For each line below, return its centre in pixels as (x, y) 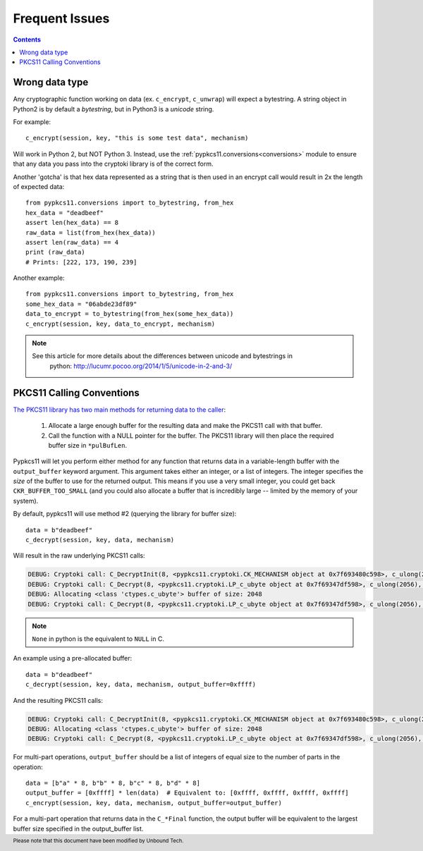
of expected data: (39, 186)
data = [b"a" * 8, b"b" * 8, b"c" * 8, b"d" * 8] (113, 783)
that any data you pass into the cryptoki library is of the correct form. (114, 164)
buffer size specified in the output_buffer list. (78, 828)
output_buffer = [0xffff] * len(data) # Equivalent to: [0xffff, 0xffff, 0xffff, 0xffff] (187, 793)
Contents (27, 39)
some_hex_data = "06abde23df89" (81, 304)
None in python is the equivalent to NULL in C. (98, 639)
